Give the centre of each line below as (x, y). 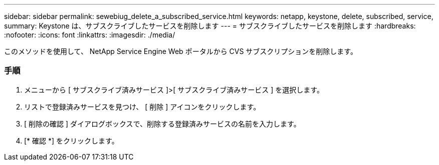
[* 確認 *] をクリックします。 (71, 140)
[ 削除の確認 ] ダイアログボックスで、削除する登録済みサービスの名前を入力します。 (162, 123)
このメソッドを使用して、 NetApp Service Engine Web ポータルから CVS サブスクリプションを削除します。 (181, 51)
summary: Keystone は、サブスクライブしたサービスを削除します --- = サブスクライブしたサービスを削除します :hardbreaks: (210, 26)
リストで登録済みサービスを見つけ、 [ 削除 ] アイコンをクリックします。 (142, 106)
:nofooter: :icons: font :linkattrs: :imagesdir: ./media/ (90, 35)
